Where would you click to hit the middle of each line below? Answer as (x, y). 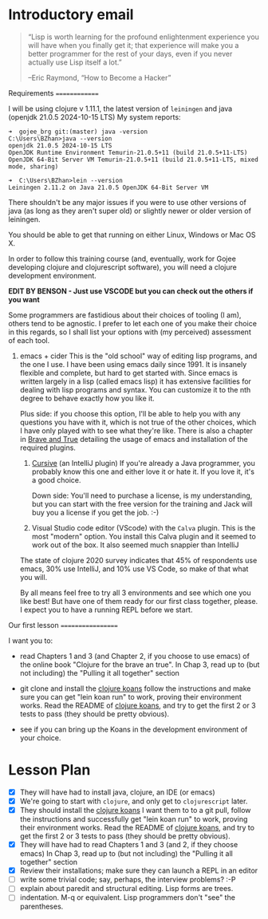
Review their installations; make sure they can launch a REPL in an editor (139, 870)
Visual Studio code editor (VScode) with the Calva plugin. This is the (144, 527)
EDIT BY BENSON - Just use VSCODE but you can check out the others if (131, 291)
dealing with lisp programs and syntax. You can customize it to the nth (135, 389)
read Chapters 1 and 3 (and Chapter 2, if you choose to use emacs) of (134, 656)
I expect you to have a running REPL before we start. (106, 609)
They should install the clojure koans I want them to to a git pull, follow (135, 810)
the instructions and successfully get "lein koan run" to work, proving (134, 819)
